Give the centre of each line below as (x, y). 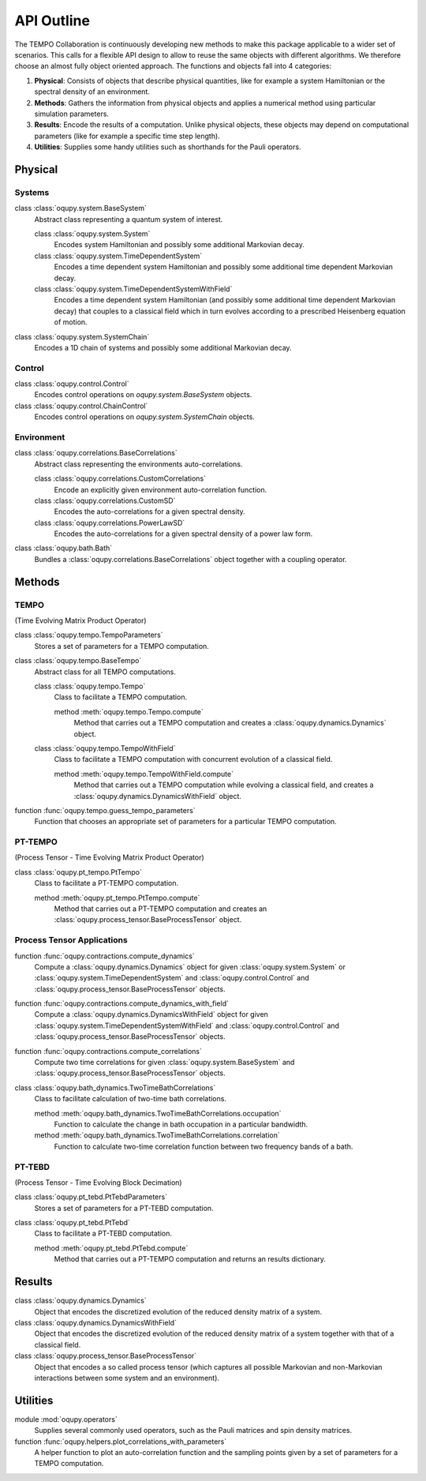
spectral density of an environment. (92, 92)
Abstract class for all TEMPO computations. (105, 672)
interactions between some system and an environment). (127, 1378)
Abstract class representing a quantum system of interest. (129, 219)
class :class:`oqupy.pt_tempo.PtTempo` (78, 872)
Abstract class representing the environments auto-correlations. (138, 464)
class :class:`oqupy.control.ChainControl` (81, 406)
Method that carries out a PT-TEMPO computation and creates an (161, 909)
